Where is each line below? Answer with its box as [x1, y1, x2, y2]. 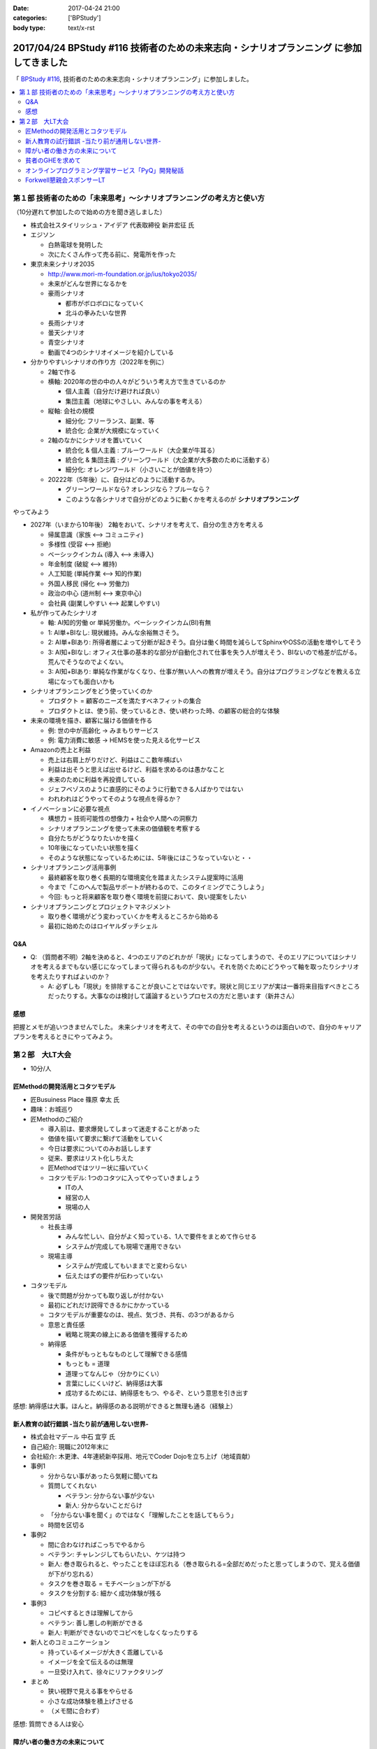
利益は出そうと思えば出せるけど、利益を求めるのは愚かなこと [47, 765, 226, 774]
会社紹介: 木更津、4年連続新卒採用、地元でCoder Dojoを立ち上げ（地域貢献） [30, 1452, 254, 1460]
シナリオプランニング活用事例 [30, 863, 117, 872]
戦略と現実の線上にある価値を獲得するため [65, 1330, 188, 1339]
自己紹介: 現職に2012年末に [30, 1442, 110, 1451]
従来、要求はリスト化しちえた [47, 1154, 134, 1163]
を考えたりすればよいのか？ [30, 972, 110, 981]
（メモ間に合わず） [47, 1707, 103, 1715]
